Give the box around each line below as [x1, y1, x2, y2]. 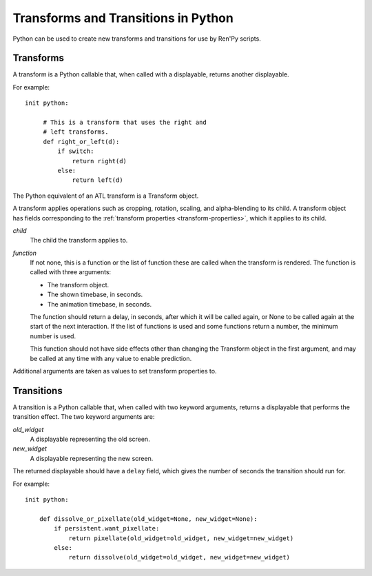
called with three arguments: [30, 268, 112, 276]
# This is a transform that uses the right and [43, 119, 207, 127]
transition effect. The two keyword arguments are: [12, 413, 155, 421]
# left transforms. [43, 128, 109, 136]
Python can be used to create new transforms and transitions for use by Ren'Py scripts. [12, 34, 261, 43]
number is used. [30, 331, 76, 340]
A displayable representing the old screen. [30, 435, 151, 444]
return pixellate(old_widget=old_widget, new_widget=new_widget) [68, 534, 294, 542]
